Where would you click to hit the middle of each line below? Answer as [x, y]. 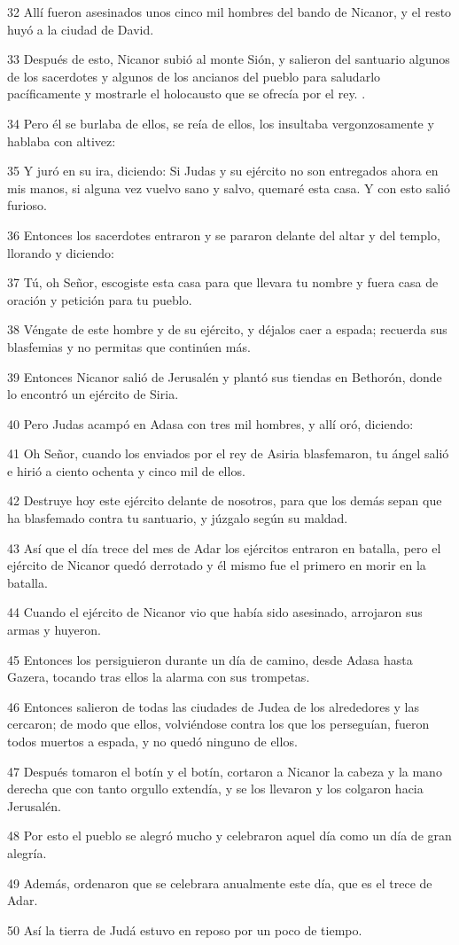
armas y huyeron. [54, 630]
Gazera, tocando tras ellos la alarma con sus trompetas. [159, 677]
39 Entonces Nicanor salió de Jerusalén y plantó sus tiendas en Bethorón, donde [225, 376]
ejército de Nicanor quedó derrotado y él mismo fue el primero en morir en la [217, 565]
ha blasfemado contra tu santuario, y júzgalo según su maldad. [178, 518]
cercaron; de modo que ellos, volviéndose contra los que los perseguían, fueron [218, 724]
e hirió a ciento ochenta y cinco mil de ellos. [126, 470]
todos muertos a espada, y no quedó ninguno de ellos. [152, 741]
